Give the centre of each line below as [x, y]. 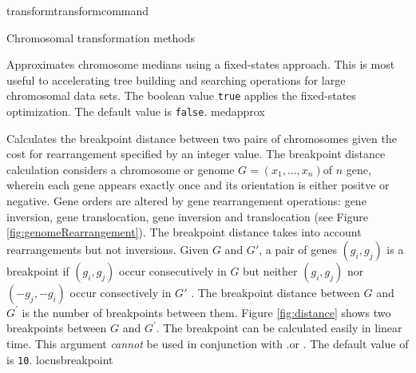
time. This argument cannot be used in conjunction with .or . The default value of [208, 344]
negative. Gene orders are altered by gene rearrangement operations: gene [186, 201]
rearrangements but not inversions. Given [108, 249]
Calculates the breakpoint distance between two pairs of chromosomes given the [202, 138]
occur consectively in [121, 292]
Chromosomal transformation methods [101, 37]
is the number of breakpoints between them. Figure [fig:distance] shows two [206, 312]
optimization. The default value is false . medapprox [136, 111]
